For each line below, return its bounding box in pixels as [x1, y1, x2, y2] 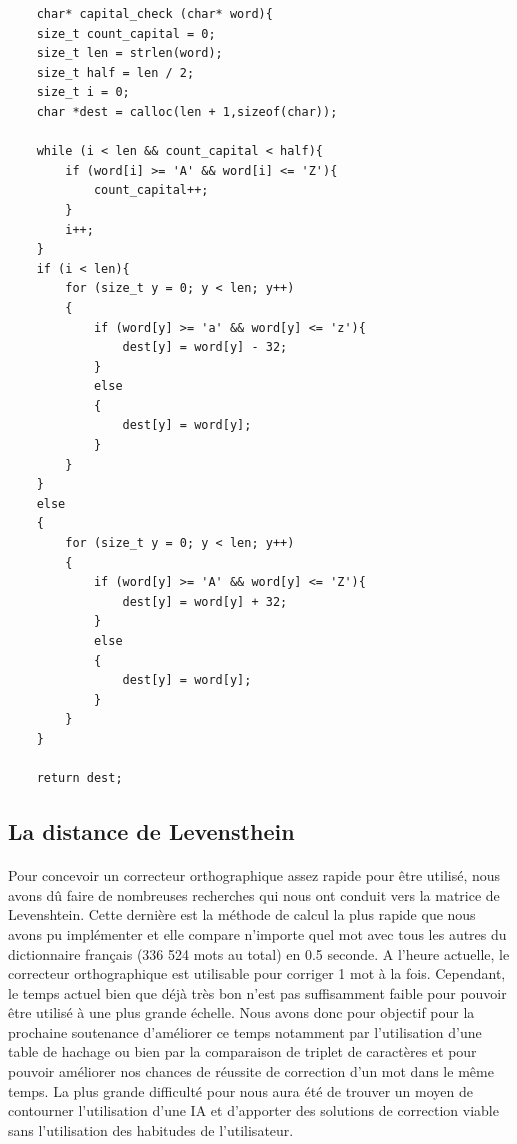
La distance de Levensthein [8, 816, 295, 847]
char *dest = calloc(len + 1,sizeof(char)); [36, 104, 338, 119]
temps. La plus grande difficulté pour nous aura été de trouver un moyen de [8, 1080, 473, 1101]
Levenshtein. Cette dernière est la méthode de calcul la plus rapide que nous [8, 904, 476, 925]
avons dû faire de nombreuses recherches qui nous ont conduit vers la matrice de [8, 884, 500, 905]
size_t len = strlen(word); [36, 46, 223, 61]
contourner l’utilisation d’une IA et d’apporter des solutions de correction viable [8, 1100, 499, 1121]
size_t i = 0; [36, 85, 130, 100]
